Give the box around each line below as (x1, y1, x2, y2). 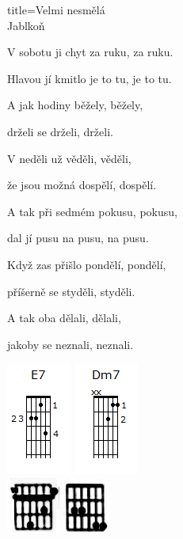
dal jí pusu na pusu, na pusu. (7, 230, 149, 246)
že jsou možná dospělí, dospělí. (7, 177, 157, 193)
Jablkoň (7, 17, 45, 33)
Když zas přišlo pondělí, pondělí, (7, 256, 166, 272)
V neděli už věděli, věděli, (7, 150, 132, 166)
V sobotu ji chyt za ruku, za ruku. (7, 44, 173, 60)
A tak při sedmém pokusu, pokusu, (7, 203, 177, 219)
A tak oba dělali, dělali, (7, 309, 121, 326)
